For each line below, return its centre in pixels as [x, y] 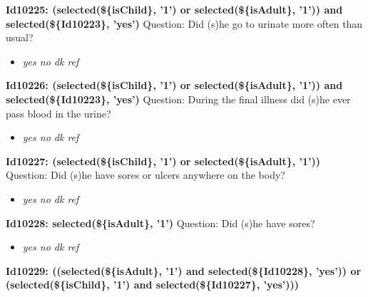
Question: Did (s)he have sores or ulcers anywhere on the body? [145, 175]
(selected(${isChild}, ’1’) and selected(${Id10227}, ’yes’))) [153, 285]
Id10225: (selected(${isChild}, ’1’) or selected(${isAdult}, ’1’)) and [174, 9]
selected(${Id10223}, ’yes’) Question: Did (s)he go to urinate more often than [184, 23]
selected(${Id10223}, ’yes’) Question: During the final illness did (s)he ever [178, 99]
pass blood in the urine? [58, 113]
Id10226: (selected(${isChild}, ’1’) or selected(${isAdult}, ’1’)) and [174, 85]
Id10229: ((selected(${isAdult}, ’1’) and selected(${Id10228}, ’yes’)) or [184, 270]
